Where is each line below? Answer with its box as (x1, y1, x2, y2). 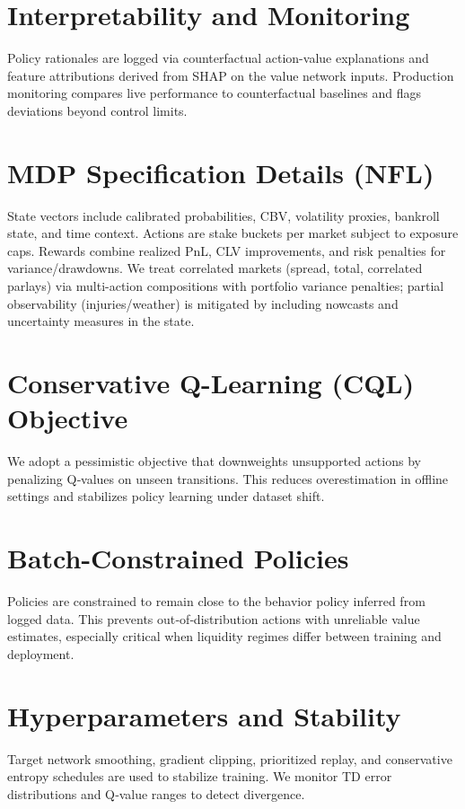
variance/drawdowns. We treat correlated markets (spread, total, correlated (7, 259, 423, 277)
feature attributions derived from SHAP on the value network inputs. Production (7, 66, 454, 84)
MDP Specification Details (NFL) (7, 154, 434, 190)
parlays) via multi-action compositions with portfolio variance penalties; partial (7, 277, 444, 295)
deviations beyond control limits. (7, 101, 188, 119)
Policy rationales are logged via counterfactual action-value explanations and (7, 48, 429, 67)
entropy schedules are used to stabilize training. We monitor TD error (7, 767, 392, 786)
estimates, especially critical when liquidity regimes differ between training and (7, 627, 442, 646)
